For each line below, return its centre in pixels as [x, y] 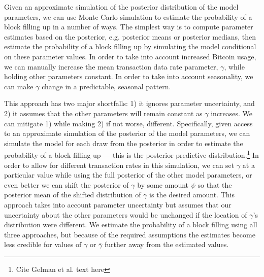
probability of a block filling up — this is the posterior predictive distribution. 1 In [131, 154]
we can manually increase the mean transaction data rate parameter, [111, 66]
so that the [215, 184]
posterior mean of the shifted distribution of [73, 195]
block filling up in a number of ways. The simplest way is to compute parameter [129, 27]
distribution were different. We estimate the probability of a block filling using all [131, 224]
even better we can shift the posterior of [67, 184]
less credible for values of [43, 244]
